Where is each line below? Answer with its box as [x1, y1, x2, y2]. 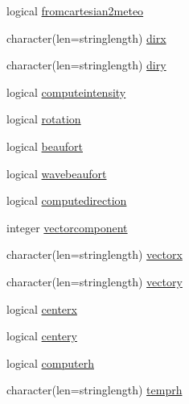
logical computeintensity [6, 83, 126, 100]
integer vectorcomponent [6, 219, 128, 235]
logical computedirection [6, 192, 127, 209]
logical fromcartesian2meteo [6, 2, 144, 19]
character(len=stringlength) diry [6, 56, 166, 73]
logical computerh [6, 354, 94, 371]
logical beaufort [6, 137, 83, 154]
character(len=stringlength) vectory [6, 273, 183, 289]
